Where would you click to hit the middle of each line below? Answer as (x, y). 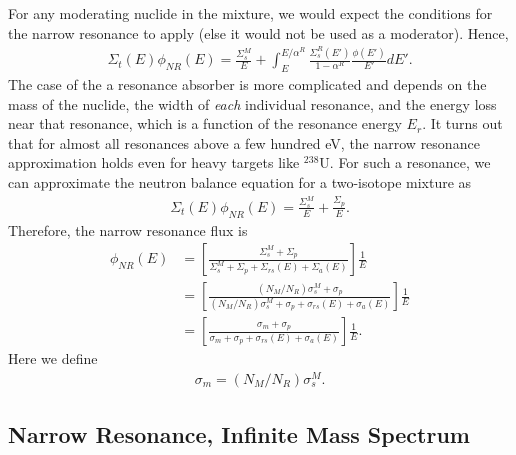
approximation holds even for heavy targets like (154, 162)
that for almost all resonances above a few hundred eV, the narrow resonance (244, 142)
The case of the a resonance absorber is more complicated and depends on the (247, 83)
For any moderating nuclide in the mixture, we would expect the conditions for (250, 13)
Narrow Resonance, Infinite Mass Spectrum (239, 434)
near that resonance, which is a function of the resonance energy (205, 123)
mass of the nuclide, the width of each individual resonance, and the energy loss (252, 103)
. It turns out (462, 123)
